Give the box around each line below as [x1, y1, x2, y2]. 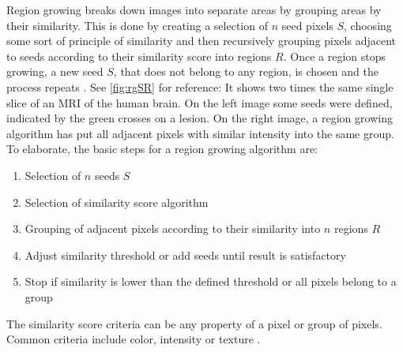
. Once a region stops [283, 47, 386, 64]
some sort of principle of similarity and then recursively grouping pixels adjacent [6, 32, 396, 49]
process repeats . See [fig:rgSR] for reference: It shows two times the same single [6, 78, 394, 95]
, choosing [344, 17, 392, 33]
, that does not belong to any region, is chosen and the [113, 63, 379, 80]
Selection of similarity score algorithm [24, 193, 209, 210]
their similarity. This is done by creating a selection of [6, 17, 268, 33]
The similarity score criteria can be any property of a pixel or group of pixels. [6, 315, 382, 331]
